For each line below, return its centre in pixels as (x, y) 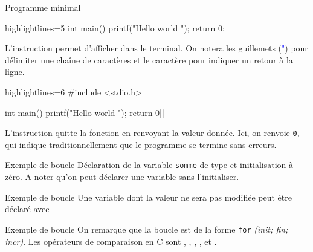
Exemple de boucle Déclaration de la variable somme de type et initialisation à (149, 165)
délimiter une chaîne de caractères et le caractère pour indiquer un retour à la (149, 60)
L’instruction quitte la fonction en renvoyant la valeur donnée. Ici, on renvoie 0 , (152, 133)
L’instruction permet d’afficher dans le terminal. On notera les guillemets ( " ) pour (156, 48)
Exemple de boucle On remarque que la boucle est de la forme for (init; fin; (147, 229)
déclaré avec (27, 209)
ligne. (15, 72)
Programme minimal (43, 7)
